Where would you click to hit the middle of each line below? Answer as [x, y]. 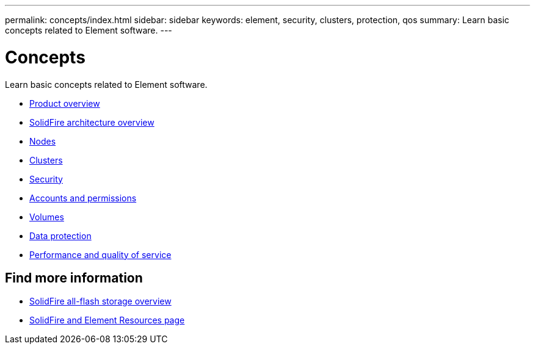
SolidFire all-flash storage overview [100, 301]
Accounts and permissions [83, 198]
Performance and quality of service [100, 254]
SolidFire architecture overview [92, 122]
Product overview [65, 103]
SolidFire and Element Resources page [107, 320]
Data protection [60, 236]
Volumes [47, 217]
